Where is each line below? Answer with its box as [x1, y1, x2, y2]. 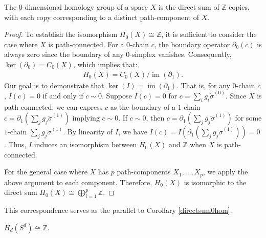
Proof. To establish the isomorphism [4, 29, 118, 39]
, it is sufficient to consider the [161, 29, 257, 39]
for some [235, 112, 262, 123]
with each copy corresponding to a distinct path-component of [4, 11, 199, 22]
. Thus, [4, 139, 27, 150]
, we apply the [203, 166, 248, 177]
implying [72, 112, 100, 123]
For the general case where [4, 166, 87, 177]
